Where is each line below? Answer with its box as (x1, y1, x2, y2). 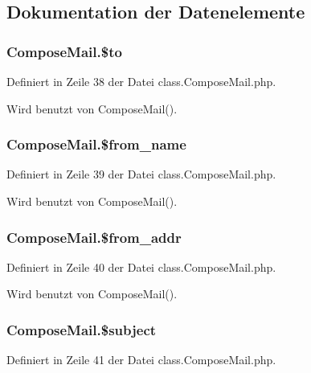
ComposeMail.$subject (6, 319, 157, 339)
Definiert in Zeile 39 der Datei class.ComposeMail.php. (6, 166, 276, 182)
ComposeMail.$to (6, 41, 122, 61)
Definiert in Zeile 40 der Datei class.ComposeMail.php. (6, 258, 276, 275)
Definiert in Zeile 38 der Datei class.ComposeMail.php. (6, 73, 276, 89)
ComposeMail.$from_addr (6, 227, 182, 247)
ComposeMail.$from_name (6, 134, 186, 154)
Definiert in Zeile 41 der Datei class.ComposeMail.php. (6, 351, 276, 368)
